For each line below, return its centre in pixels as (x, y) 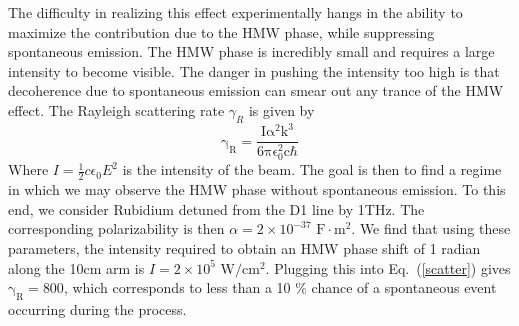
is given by (281, 109)
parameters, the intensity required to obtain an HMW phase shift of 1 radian (244, 248)
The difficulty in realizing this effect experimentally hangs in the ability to (235, 12)
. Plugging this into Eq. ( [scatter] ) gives (388, 267)
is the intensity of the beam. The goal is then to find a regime (312, 169)
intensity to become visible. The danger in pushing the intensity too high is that (254, 70)
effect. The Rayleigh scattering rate (116, 109)
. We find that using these (431, 228)
